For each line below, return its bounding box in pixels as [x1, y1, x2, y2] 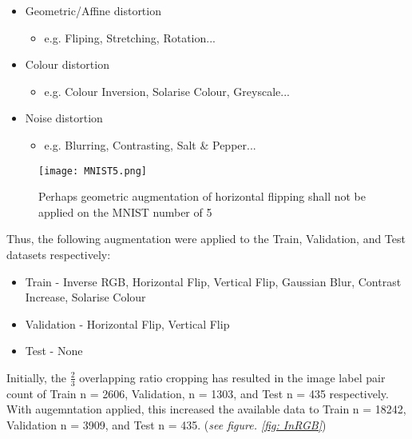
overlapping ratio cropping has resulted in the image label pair [79, 369, 386, 385]
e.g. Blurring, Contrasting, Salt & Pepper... [44, 136, 256, 153]
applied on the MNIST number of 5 [38, 203, 212, 220]
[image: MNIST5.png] [38, 165, 148, 177]
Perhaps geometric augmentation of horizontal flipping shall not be [38, 188, 366, 205]
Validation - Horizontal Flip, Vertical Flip [25, 315, 230, 332]
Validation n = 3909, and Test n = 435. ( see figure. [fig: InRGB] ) [6, 416, 327, 433]
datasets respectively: [6, 246, 111, 262]
